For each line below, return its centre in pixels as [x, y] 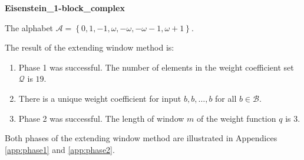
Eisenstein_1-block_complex [65, 8]
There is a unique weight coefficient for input [100, 98]
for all [226, 98]
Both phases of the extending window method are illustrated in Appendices [141, 138]
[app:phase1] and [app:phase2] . [60, 149]
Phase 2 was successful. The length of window [101, 118]
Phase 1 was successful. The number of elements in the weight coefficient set [156, 67]
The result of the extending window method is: [90, 47]
